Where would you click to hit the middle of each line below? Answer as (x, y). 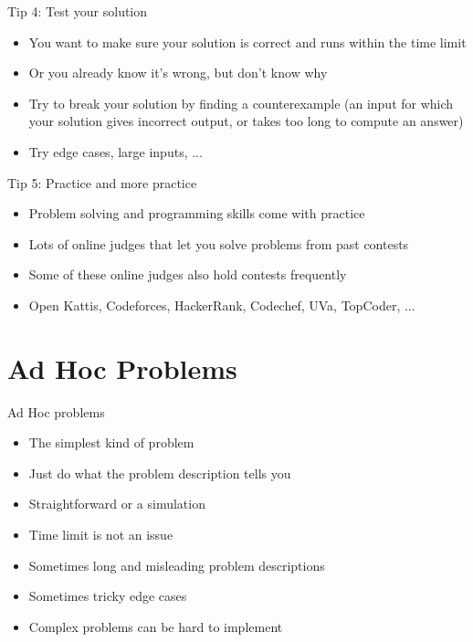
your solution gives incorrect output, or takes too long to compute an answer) (246, 121)
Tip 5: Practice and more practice (102, 182)
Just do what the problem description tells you (160, 473)
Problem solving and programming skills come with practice (197, 213)
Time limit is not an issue (101, 535)
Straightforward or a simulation (117, 504)
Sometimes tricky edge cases (108, 596)
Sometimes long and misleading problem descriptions (177, 565)
